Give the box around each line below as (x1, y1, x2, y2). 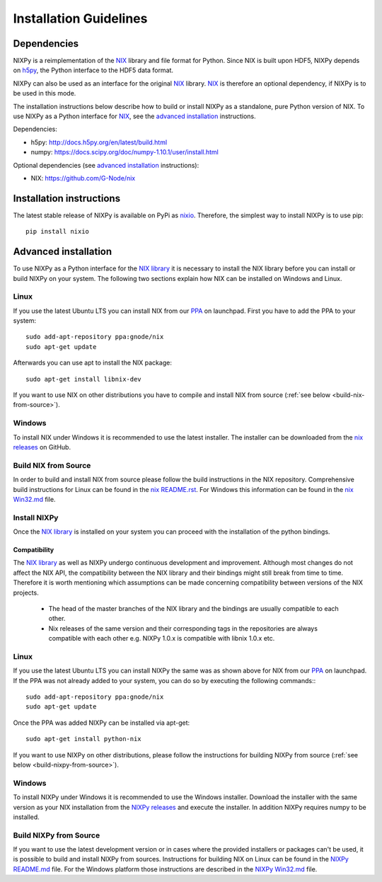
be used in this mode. (13, 89, 76, 98)
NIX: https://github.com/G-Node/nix (30, 173, 136, 182)
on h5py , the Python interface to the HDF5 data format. (13, 66, 173, 74)
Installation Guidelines (13, 11, 148, 26)
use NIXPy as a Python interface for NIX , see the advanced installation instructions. (13, 112, 256, 120)
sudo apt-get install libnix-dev (25, 375, 141, 383)
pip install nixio (25, 227, 90, 236)
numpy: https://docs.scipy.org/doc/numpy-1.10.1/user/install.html (30, 148, 219, 156)
